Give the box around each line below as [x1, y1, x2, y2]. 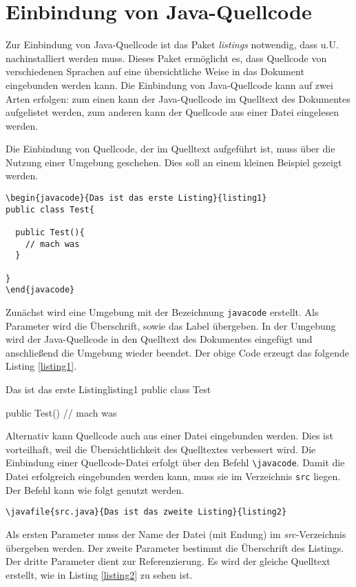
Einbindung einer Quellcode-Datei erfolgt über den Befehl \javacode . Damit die [6, 455, 345, 470]
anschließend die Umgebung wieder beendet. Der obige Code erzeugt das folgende [6, 345, 349, 359]
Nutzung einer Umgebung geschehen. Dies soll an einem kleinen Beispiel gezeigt [6, 155, 342, 169]
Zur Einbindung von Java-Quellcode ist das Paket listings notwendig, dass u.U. [6, 37, 339, 52]
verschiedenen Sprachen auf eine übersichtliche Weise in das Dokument [6, 64, 304, 79]
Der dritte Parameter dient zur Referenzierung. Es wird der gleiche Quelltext [6, 554, 331, 568]
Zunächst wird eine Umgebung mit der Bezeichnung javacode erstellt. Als [6, 304, 319, 319]
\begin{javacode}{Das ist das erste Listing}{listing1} [6, 193, 267, 203]
